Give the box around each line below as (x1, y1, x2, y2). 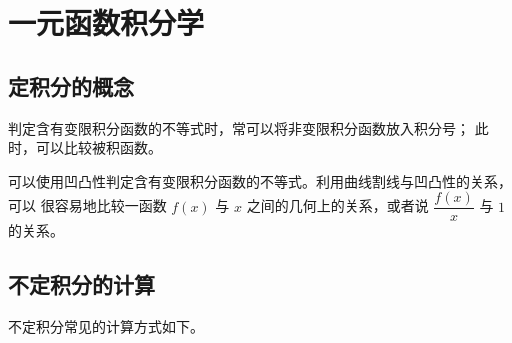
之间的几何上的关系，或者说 (246, 195, 429, 216)
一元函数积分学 (8, 2, 205, 43)
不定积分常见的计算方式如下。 (8, 316, 204, 337)
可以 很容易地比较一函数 (8, 195, 167, 216)
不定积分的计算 (8, 269, 155, 300)
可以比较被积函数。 (35, 137, 162, 158)
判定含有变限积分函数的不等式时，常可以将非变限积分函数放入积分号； (8, 117, 470, 138)
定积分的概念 (8, 70, 134, 101)
